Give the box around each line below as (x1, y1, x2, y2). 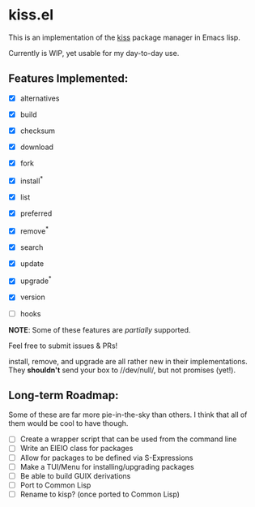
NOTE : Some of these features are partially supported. (8, 324, 191, 334)
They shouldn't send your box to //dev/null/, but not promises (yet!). (8, 365, 236, 375)
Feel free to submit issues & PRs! (8, 341, 118, 350)
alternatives (19, 93, 60, 103)
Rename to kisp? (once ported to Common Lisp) (19, 489, 181, 499)
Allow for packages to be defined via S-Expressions (19, 453, 193, 462)
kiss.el (8, 6, 54, 24)
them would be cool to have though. (8, 419, 129, 428)
